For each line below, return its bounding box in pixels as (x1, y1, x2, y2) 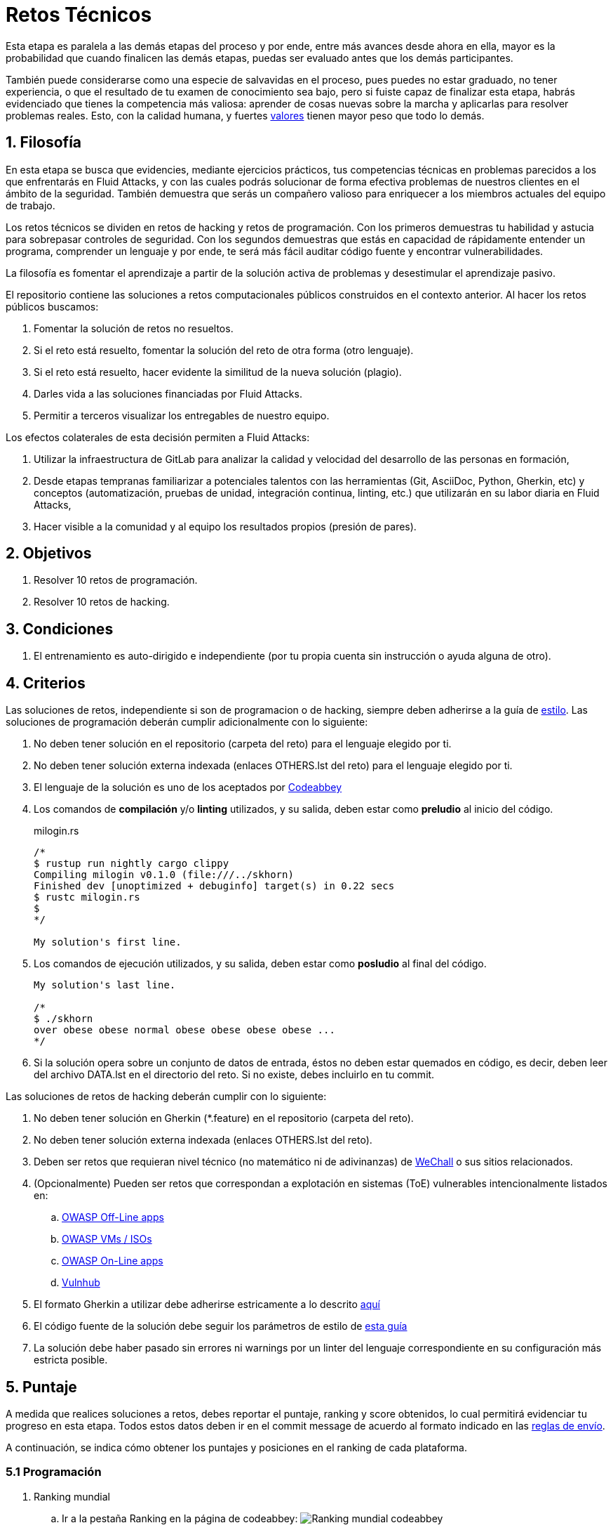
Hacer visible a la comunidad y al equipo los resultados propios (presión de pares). (34, 520, 417, 532)
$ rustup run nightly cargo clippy (34, 858, 229, 870)
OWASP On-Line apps (62, 1255, 163, 1267)
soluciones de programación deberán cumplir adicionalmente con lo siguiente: (6, 716, 368, 728)
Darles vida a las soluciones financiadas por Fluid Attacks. (34, 387, 302, 400)
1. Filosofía (6, 133, 82, 152)
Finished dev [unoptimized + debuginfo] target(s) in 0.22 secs (34, 880, 395, 892)
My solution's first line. (34, 936, 182, 948)
